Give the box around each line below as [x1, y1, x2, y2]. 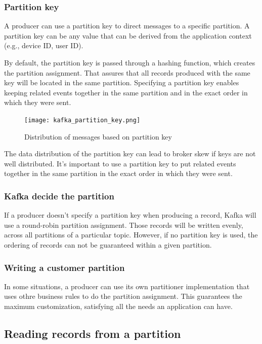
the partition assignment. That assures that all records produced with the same [4, 67, 250, 78]
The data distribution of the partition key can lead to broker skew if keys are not [4, 148, 256, 159]
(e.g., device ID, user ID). [4, 40, 83, 51]
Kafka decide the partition [4, 189, 114, 202]
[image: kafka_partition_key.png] [24, 116, 141, 124]
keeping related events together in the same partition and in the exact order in [4, 87, 248, 97]
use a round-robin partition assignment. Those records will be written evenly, [4, 219, 243, 230]
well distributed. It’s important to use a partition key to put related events [4, 158, 236, 168]
